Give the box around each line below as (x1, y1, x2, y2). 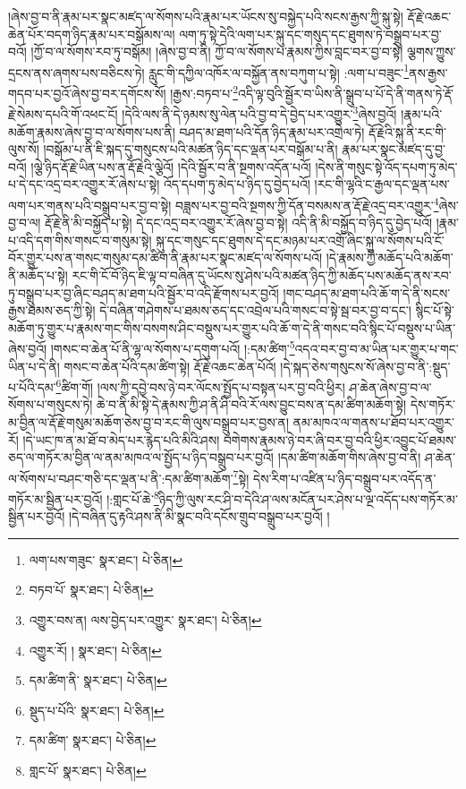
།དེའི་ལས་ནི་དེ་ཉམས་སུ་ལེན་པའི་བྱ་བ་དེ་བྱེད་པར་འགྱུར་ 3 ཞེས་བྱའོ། (122, 102, 397, 123)
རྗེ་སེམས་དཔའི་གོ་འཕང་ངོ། (8, 104, 118, 123)
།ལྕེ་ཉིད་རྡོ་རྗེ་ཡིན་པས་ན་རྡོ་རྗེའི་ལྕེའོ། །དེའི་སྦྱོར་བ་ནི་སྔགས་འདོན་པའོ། (30, 157, 311, 176)
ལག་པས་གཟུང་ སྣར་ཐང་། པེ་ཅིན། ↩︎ (29, 550, 183, 569)
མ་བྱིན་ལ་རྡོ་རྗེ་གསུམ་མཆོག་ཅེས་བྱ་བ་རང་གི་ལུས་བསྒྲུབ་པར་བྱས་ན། (8, 413, 289, 431)
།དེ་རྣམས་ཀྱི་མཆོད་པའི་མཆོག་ (326, 248, 453, 267)
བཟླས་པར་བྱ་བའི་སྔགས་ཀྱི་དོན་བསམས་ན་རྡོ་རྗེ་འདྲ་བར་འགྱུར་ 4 (174, 193, 439, 214)
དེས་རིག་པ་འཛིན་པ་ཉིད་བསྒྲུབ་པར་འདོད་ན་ (252, 468, 436, 487)
